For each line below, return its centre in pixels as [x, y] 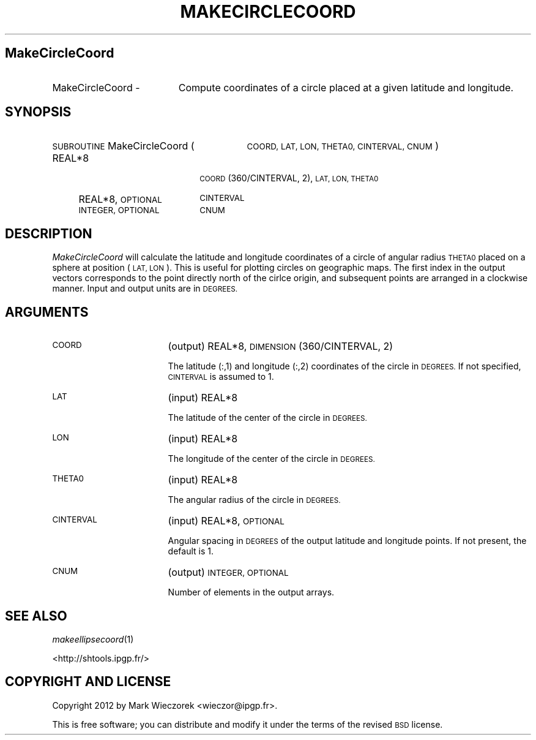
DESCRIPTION [49, 233]
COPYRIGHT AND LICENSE [88, 682]
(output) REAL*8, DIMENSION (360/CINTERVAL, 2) [281, 346]
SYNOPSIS [38, 112]
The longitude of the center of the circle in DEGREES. [271, 459]
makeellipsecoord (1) [93, 639]
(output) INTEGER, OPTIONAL [228, 572]
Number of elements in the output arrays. [251, 592]
